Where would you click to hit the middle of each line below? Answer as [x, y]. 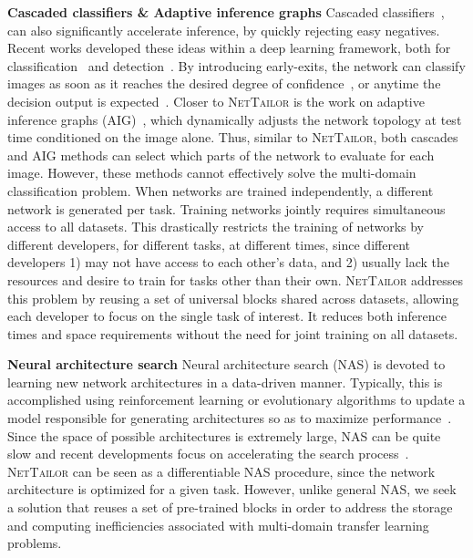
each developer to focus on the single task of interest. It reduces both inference [227, 316]
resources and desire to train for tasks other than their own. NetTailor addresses [236, 279]
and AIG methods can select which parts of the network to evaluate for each [221, 155]
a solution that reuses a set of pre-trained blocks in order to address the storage [230, 507]
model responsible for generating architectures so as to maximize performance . [230, 418]
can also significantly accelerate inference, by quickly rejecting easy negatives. [224, 30]
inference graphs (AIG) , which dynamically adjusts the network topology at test [235, 119]
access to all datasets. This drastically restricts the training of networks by [216, 227]
